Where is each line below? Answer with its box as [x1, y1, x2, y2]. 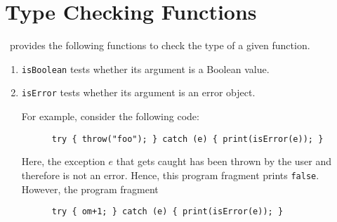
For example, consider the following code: [21, 109, 199, 124]
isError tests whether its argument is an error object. [21, 85, 256, 100]
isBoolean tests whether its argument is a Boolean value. [21, 61, 270, 76]
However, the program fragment [21, 181, 159, 196]
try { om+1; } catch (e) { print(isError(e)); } [51, 207, 284, 217]
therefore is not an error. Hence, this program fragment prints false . [21, 167, 319, 182]
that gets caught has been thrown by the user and [116, 154, 332, 169]
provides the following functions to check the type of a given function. [9, 38, 310, 53]
